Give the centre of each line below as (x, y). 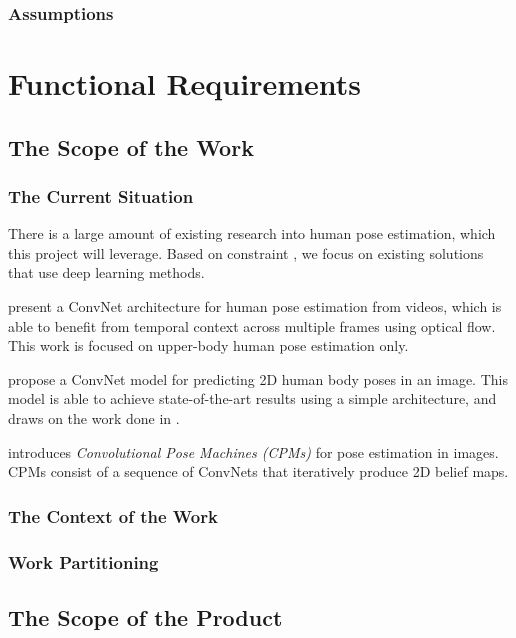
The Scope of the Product (145, 616)
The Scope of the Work (131, 146)
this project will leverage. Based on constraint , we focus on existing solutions (246, 252)
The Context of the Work (113, 515)
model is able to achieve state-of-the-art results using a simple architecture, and (252, 398)
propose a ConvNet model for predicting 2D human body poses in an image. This (258, 378)
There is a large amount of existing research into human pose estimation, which (252, 233)
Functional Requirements (184, 83)
